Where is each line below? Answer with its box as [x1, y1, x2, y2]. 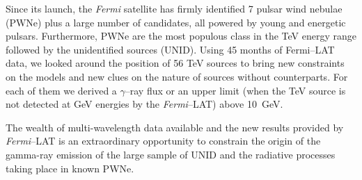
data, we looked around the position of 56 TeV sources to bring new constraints [6, 56, 345, 70]
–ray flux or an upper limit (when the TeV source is [125, 83, 346, 97]
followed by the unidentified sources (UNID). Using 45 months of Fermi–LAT [6, 42, 335, 56]
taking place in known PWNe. [6, 161, 134, 175]
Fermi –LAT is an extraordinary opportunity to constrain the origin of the [6, 133, 321, 148]
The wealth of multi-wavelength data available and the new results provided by [6, 120, 344, 134]
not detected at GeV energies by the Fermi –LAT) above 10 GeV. [6, 97, 283, 111]
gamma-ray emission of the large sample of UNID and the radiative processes [6, 147, 336, 161]
